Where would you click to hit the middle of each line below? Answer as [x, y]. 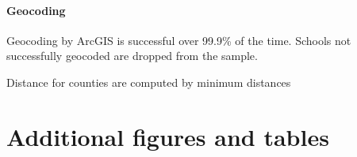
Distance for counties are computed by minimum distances [149, 82]
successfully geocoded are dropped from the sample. [132, 56]
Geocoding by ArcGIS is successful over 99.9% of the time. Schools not [179, 40]
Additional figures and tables [168, 136]
